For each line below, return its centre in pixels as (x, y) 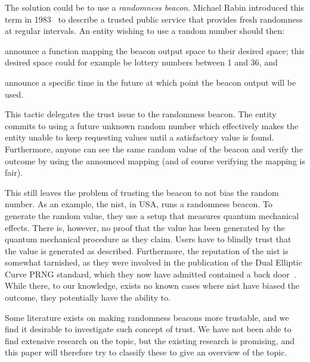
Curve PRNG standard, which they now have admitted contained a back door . (151, 274)
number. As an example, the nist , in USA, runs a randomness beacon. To (139, 204)
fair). (14, 172)
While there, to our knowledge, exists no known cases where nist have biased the (152, 285)
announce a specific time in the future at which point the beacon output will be (151, 82)
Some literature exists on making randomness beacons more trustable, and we (147, 317)
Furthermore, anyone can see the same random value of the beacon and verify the (154, 149)
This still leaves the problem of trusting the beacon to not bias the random (142, 192)
